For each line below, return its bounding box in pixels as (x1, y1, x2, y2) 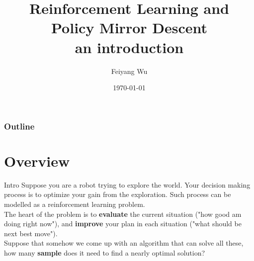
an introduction (75, 37, 184, 57)
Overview (4, 150, 70, 171)
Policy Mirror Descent (51, 17, 207, 38)
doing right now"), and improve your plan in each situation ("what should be (4, 218, 242, 229)
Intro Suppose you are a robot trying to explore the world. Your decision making (4, 179, 251, 190)
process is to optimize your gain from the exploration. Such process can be (4, 189, 231, 199)
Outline (4, 120, 35, 132)
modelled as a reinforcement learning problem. (4, 198, 145, 209)
